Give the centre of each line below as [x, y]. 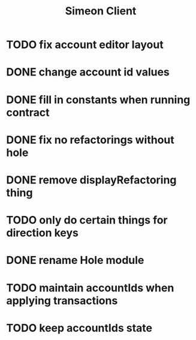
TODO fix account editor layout [85, 45]
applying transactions [62, 300]
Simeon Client [101, 11]
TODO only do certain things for [87, 220]
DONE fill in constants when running [98, 100]
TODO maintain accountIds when [90, 288]
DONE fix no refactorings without [91, 140]
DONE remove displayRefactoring [91, 180]
